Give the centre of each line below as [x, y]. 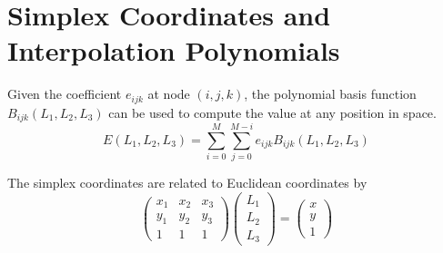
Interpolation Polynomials [174, 50]
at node [169, 94]
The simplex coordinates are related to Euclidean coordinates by [187, 183]
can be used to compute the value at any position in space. [272, 112]
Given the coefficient [65, 94]
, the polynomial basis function [330, 94]
